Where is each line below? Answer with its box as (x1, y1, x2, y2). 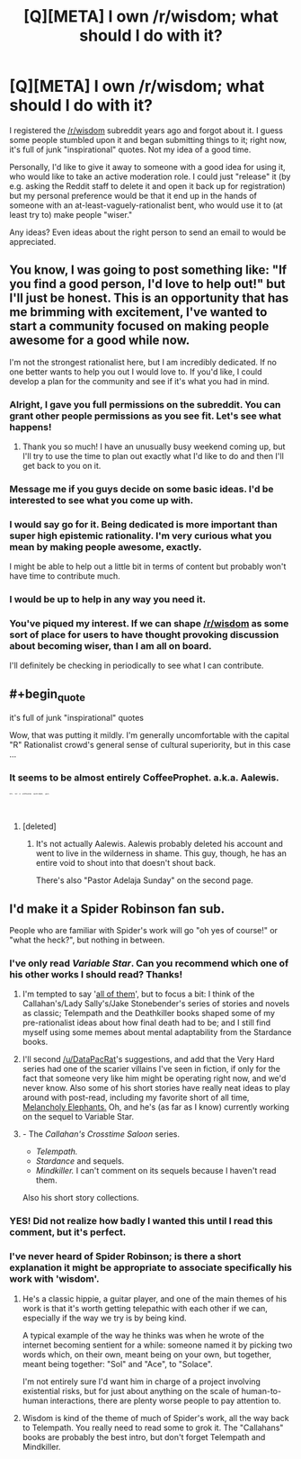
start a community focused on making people (9, 319, 270, 334)
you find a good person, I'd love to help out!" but (9, 276, 286, 292)
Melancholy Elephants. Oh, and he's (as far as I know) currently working (22, 1102, 290, 1112)
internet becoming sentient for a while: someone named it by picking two (22, 1339, 293, 1350)
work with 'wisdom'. (9, 1273, 100, 1285)
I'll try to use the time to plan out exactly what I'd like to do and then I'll (22, 451, 285, 462)
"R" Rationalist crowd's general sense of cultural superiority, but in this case (9, 740, 291, 751)
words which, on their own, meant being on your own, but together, (22, 1348, 272, 1360)
